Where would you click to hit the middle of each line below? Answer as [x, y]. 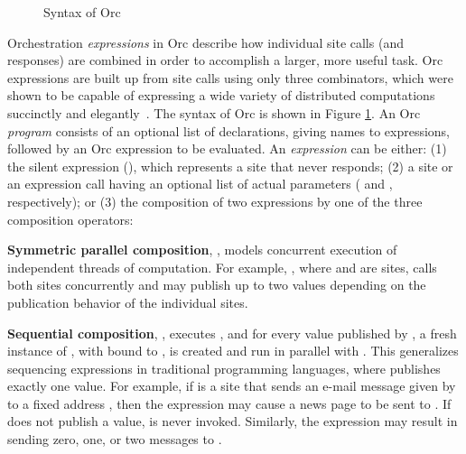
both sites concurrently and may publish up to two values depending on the [217, 285]
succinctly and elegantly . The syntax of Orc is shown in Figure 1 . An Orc [214, 112]
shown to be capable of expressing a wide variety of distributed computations [221, 95]
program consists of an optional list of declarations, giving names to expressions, [229, 130]
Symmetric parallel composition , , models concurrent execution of [202, 250]
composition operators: [70, 219]
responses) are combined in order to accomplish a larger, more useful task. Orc [225, 60]
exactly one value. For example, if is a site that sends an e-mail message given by [232, 386]
